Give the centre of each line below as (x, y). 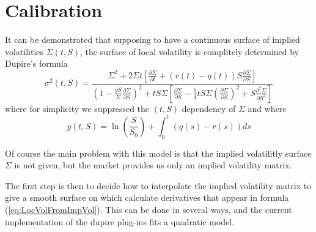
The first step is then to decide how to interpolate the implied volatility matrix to (158, 185)
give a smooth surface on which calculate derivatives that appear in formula (147, 197)
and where (267, 108)
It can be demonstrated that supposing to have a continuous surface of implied (152, 39)
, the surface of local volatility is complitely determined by (190, 51)
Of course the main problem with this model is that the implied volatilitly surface (158, 153)
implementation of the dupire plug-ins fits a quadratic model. (120, 221)
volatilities (24, 51)
